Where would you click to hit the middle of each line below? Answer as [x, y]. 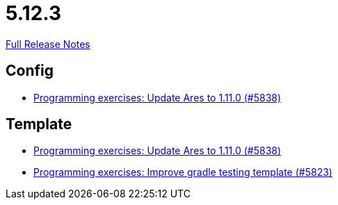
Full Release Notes [48, 44]
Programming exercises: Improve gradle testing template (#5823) [183, 172]
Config [30, 71]
